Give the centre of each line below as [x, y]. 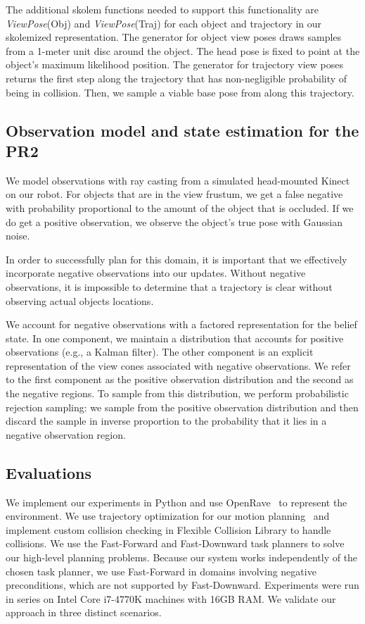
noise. [18, 236]
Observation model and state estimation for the [182, 130]
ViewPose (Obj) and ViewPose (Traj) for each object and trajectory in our [164, 23]
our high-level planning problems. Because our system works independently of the [182, 557]
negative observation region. [66, 434]
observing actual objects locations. [80, 300]
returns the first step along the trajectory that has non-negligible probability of [177, 78]
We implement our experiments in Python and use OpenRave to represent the [177, 502]
